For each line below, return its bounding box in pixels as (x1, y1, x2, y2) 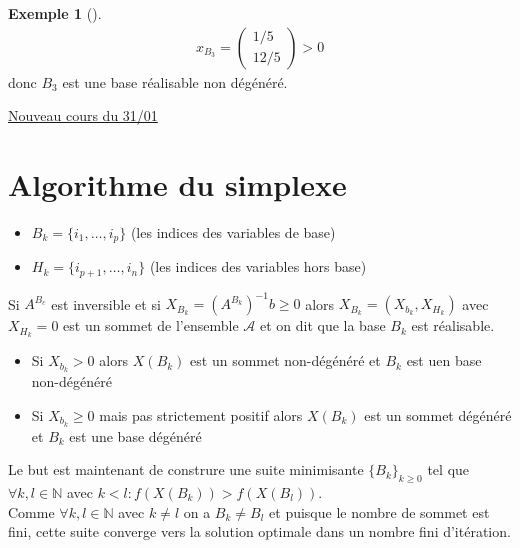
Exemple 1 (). (8, 3, 102, 23)
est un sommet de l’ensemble (63, 315, 239, 336)
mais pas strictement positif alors (99, 404, 303, 425)
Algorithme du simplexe (8, 164, 347, 204)
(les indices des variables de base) (130, 221, 336, 242)
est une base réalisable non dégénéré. (62, 71, 288, 92)
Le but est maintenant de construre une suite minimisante (8, 459, 364, 480)
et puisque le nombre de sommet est (269, 501, 490, 522)
